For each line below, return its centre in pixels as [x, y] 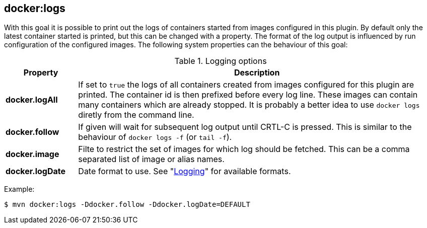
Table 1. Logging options [221, 61]
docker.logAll [32, 100]
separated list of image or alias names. [151, 159]
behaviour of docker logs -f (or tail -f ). [155, 137]
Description [257, 73]
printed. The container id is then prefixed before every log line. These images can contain [248, 95]
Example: [19, 189]
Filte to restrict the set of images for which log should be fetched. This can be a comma [244, 149]
